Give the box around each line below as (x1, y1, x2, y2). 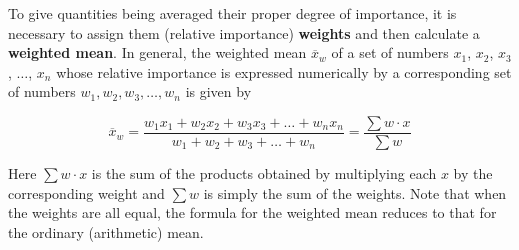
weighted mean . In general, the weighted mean (8, 42, 307, 63)
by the (453, 163, 493, 184)
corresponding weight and (8, 182, 165, 203)
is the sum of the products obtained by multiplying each (91, 163, 437, 184)
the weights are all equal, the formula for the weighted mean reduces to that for (8, 202, 497, 223)
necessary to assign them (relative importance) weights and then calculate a (8, 22, 480, 43)
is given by (185, 81, 252, 102)
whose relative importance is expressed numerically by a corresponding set (56, 61, 512, 82)
